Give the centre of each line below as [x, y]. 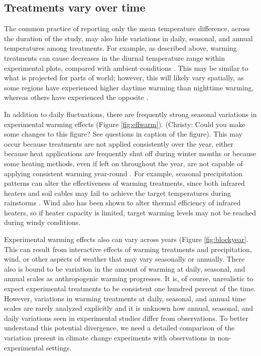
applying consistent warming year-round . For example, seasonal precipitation [123, 173]
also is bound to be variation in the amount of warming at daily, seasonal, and [125, 268]
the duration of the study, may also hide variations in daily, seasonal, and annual [128, 38]
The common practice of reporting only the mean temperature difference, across [127, 28]
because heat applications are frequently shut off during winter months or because [130, 153]
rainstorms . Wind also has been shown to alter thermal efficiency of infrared [122, 203]
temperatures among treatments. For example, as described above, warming [120, 48]
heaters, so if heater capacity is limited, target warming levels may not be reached [130, 212]
